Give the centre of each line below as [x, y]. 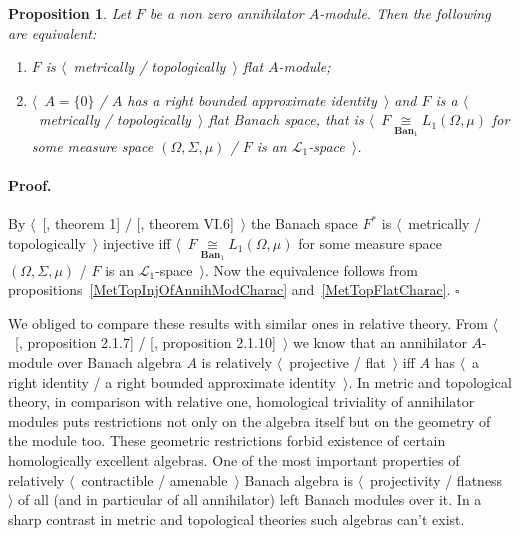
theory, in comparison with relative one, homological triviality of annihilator [241, 401]
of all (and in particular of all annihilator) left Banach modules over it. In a [250, 499]
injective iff [136, 242]
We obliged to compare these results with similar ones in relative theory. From [248, 322]
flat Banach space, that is [286, 119]
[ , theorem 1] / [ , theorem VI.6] [138, 223]
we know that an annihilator [379, 342]
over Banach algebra [119, 361]
